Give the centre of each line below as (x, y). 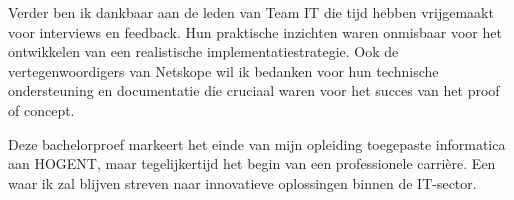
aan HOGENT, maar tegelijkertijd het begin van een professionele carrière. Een (252, 163)
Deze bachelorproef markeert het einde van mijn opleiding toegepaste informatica (257, 143)
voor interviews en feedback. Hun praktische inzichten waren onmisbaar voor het (255, 31)
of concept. (41, 109)
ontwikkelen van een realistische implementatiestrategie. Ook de (203, 51)
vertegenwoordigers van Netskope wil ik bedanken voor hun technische (223, 70)
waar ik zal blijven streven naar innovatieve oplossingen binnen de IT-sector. (242, 182)
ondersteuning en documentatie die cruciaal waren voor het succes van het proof (254, 90)
